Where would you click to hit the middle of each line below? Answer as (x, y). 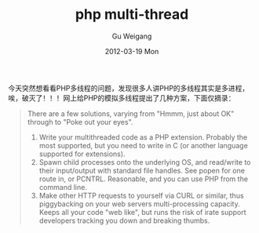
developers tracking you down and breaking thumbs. (124, 220)
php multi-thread (132, 15)
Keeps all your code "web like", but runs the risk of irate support (142, 212)
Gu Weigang (132, 36)
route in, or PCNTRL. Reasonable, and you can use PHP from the (144, 179)
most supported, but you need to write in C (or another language (144, 145)
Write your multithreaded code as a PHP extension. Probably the (143, 137)
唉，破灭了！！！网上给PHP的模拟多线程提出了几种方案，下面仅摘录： (122, 98)
